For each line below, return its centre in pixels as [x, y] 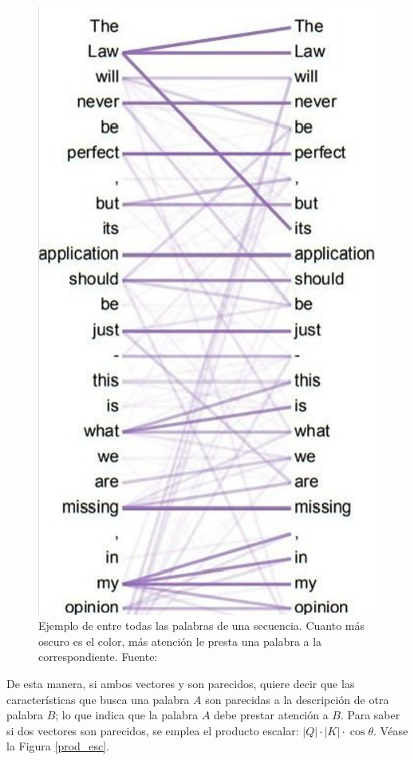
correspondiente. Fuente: [98, 657]
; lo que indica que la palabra [127, 715]
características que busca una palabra [98, 699]
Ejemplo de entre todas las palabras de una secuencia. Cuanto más [201, 625]
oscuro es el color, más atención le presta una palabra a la [180, 641]
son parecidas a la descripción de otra [297, 699]
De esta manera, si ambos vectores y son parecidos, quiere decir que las [181, 684]
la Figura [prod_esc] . [58, 746]
